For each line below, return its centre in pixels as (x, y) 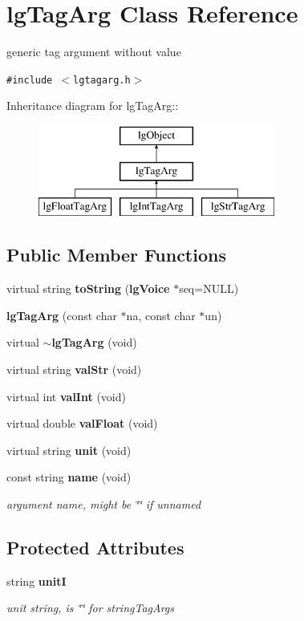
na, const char (161, 315)
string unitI (36, 580)
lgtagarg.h (102, 80)
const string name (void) (69, 477)
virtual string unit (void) (69, 450)
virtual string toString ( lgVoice (88, 288)
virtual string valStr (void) (74, 369)
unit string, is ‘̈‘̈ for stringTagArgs (91, 608)
